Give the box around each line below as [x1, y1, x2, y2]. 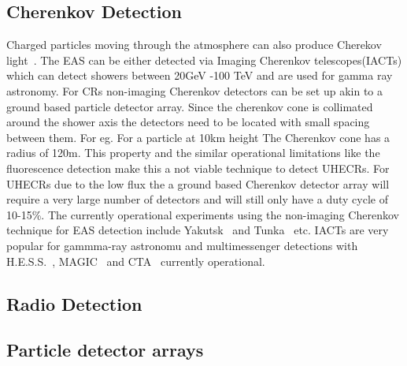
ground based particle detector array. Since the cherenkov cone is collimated [6, 98, 373, 114]
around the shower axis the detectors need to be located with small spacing [6, 114, 370, 130]
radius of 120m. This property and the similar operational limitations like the [6, 144, 380, 161]
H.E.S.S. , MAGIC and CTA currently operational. [6, 252, 265, 269]
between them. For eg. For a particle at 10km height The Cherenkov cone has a [6, 129, 390, 145]
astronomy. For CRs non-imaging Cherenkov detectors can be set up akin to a [6, 82, 383, 99]
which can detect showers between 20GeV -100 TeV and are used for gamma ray [6, 67, 393, 84]
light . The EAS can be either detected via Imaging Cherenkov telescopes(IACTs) [6, 51, 402, 68]
